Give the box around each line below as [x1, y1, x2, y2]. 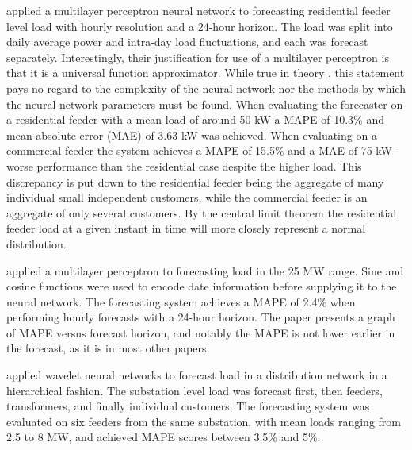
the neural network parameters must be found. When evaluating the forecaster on [6, 95, 403, 112]
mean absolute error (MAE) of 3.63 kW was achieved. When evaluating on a [6, 126, 377, 143]
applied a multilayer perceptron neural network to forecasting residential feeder [6, 2, 391, 18]
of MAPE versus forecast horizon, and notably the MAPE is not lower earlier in [6, 324, 395, 340]
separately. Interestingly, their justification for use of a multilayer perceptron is [6, 48, 389, 65]
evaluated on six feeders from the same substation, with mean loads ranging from [6, 413, 401, 429]
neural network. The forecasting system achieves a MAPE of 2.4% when [6, 293, 356, 310]
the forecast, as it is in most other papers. [6, 340, 210, 356]
